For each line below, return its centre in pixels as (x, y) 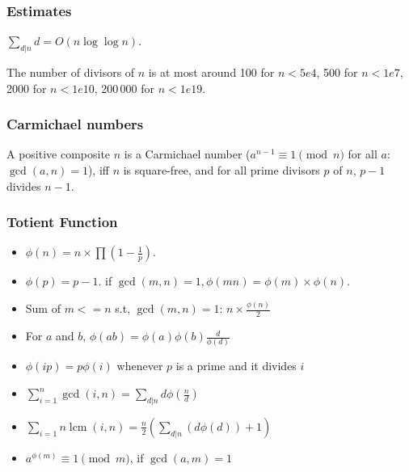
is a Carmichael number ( (187, 154)
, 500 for (337, 72)
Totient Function (62, 222)
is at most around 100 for (211, 72)
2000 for (27, 88)
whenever (140, 366)
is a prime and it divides (236, 366)
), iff (98, 170)
